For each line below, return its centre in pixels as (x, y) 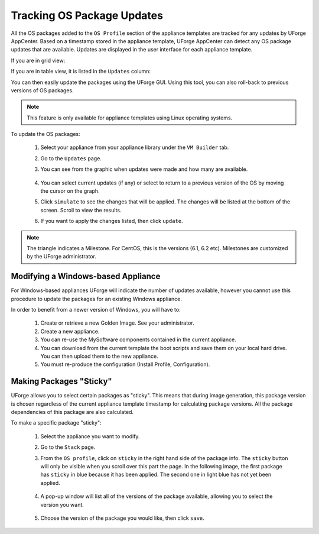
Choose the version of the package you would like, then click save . (123, 518)
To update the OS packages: (45, 134)
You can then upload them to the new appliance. (100, 356)
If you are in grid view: (38, 60)
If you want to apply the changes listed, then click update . (112, 221)
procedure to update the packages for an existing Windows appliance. (97, 299)
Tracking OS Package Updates (87, 15)
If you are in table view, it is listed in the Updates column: (81, 72)
